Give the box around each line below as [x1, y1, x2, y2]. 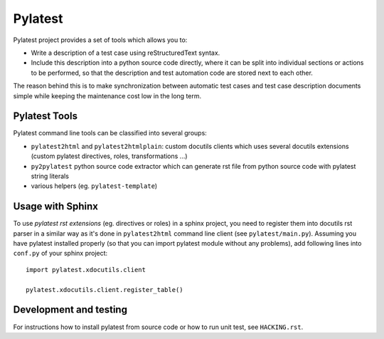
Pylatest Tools [13, 110, 78, 122]
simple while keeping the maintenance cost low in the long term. [13, 91, 202, 100]
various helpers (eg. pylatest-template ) [31, 182, 158, 190]
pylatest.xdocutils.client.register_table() [26, 286, 184, 293]
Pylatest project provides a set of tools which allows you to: [13, 36, 188, 44]
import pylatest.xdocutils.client [26, 266, 146, 273]
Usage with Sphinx [13, 200, 99, 213]
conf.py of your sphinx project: [13, 249, 108, 258]
